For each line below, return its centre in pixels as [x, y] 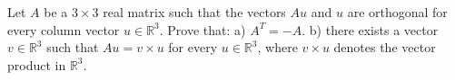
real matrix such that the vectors [194, 12]
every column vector [64, 29]
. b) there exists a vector [370, 29]
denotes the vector [385, 47]
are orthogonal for [397, 12]
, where [277, 47]
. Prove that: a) [203, 29]
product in [37, 64]
